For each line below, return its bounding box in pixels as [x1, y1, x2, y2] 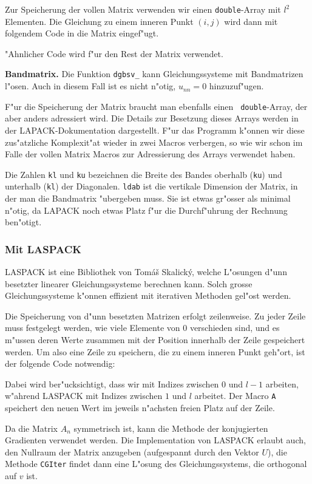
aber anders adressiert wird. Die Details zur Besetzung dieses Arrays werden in [5, 112, 299, 124]
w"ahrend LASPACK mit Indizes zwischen [5, 389, 163, 402]
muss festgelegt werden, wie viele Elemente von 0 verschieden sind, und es [5, 321, 280, 334]
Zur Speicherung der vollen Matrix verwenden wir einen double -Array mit [5, 3, 281, 15]
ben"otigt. [5, 216, 42, 228]
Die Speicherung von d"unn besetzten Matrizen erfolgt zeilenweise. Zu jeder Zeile [5, 309, 306, 322]
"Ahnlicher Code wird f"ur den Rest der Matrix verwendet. [5, 47, 223, 60]
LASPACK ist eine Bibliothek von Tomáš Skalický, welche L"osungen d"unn [5, 265, 287, 278]
